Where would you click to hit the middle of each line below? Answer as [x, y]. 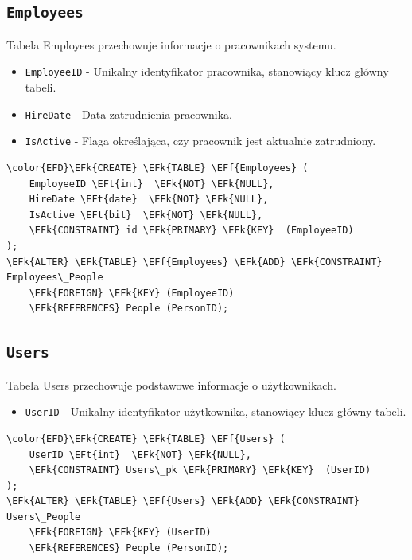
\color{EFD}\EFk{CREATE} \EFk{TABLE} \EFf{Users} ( [146, 439]
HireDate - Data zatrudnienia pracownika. [128, 114]
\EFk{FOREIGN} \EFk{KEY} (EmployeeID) [132, 293]
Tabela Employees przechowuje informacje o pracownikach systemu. [171, 44]
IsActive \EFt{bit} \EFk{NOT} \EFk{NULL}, [146, 215]
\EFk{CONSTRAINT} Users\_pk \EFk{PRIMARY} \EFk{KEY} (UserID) [200, 470]
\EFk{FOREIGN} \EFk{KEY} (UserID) [120, 533]
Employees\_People [55, 278]
